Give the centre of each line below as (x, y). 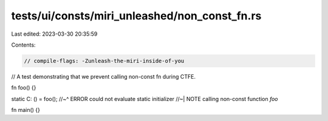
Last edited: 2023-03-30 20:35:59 (54, 34)
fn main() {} (26, 110)
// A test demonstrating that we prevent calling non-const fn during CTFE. (103, 76)
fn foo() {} (24, 88)
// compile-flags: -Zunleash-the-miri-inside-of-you (104, 61)
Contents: (23, 45)
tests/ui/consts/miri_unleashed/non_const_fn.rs (136, 16)
